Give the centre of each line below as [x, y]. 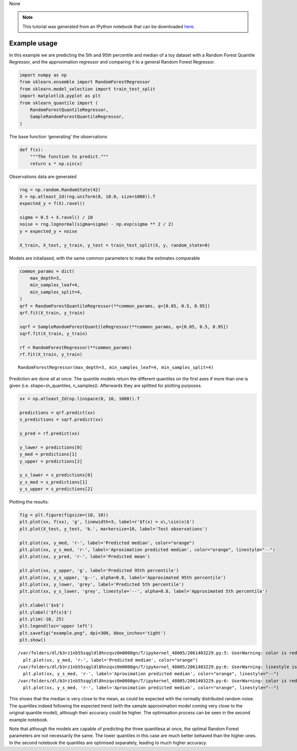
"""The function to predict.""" [69, 157]
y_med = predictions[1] [49, 454]
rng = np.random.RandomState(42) [60, 189]
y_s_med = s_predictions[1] [53, 482]
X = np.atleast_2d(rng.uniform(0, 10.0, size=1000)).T [87, 196]
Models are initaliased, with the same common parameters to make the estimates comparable [105, 258]
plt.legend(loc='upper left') [56, 626]
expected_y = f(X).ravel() [52, 204]
